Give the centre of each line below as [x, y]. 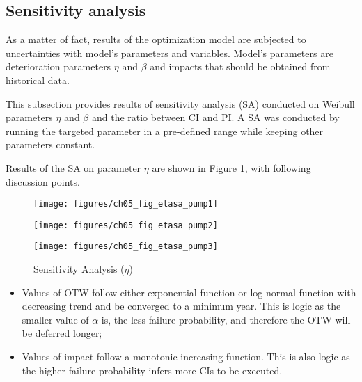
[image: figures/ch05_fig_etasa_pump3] [126, 247]
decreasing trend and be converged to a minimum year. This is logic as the [181, 306]
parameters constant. [50, 144]
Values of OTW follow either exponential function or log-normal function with [189, 292]
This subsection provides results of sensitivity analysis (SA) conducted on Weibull [180, 103]
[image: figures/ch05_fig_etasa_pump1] [126, 204]
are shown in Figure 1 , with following [231, 167]
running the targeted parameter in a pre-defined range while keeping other [165, 130]
